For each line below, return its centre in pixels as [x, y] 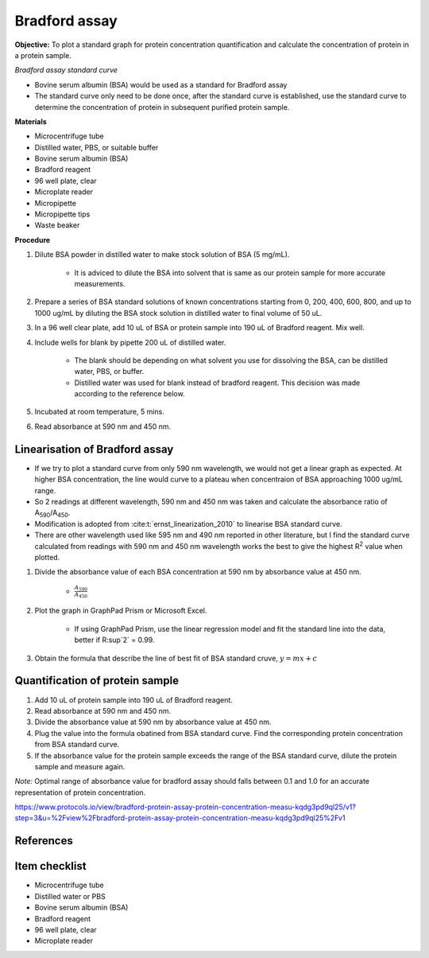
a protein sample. [43, 55]
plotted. [47, 557]
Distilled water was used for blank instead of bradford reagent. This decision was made [217, 383]
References [44, 841]
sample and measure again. [80, 766]
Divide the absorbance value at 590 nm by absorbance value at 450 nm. [153, 722]
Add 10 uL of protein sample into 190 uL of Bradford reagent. [134, 699]
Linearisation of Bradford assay [94, 449]
